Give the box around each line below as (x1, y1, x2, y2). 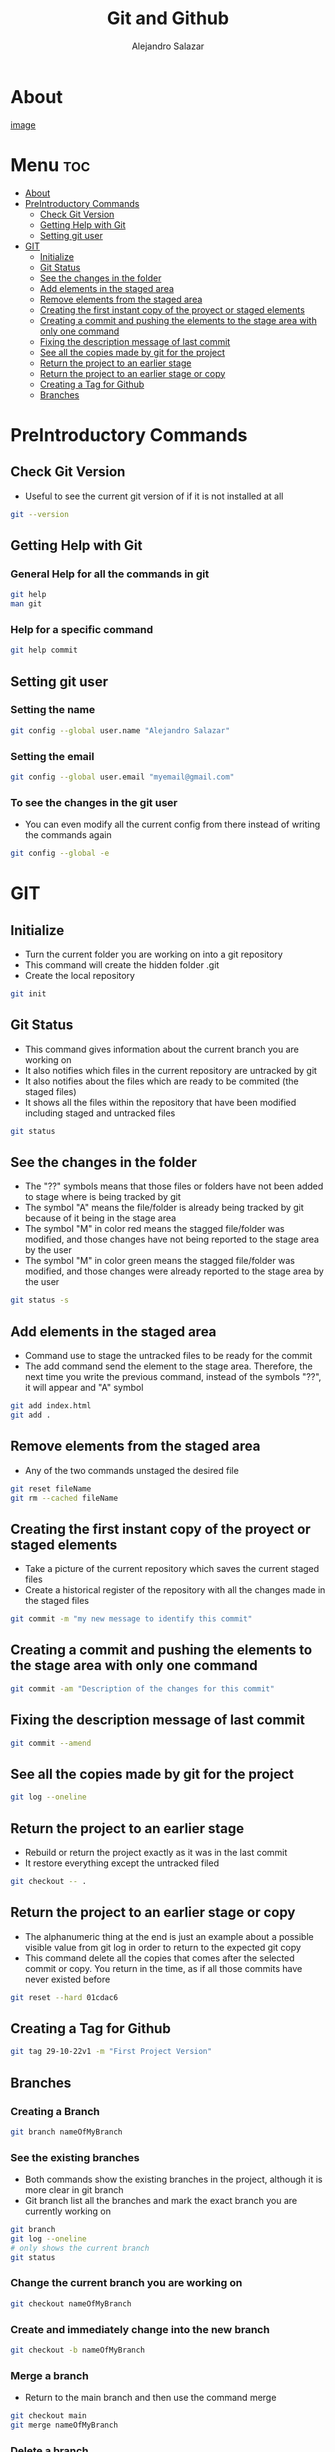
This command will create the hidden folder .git (24, 959, 220, 971)
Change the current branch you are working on (10, 2276, 243, 2290)
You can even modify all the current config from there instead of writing (24, 818, 321, 831)
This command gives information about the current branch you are (24, 1043, 300, 1055)
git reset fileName (10, 1483, 92, 1494)
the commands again (24, 829, 112, 841)
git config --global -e (10, 848, 110, 859)
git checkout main (10, 2411, 87, 2421)
